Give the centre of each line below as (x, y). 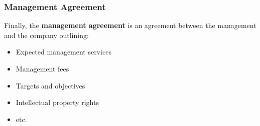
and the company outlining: (46, 35)
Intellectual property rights (57, 102)
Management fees (42, 68)
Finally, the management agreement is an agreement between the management (130, 25)
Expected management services (63, 52)
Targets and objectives (50, 85)
